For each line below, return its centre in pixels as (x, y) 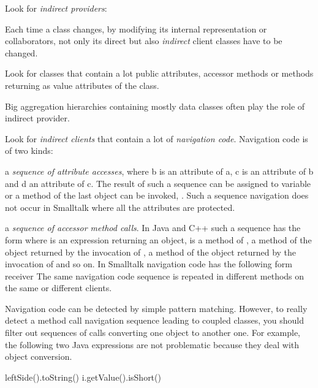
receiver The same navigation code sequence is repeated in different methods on (155, 276)
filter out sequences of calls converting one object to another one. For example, (153, 333)
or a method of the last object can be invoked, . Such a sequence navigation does (157, 195)
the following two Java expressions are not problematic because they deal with (152, 344)
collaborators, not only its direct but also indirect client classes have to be (144, 41)
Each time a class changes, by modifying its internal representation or (136, 29)
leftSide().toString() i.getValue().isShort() (83, 377)
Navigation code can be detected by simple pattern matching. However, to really (156, 308)
